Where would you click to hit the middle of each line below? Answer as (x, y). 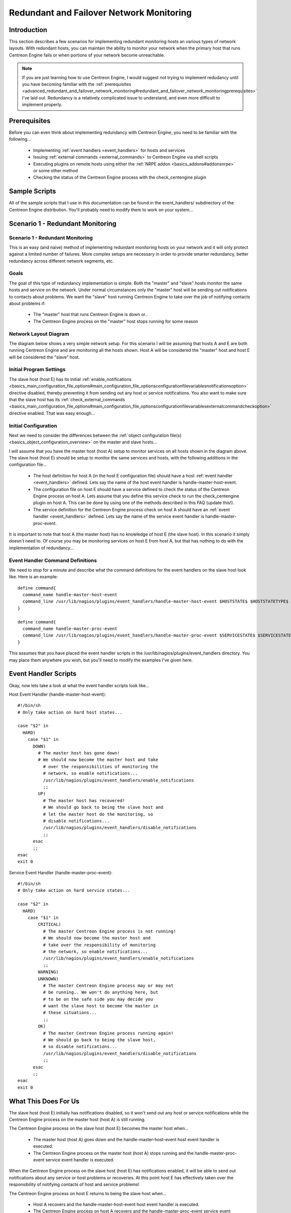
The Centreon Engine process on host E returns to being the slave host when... (88, 1193)
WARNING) (48, 972)
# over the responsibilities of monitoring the (101, 766)
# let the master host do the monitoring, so (98, 814)
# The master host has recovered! (84, 800)
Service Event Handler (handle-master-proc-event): (61, 872)
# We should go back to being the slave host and (103, 807)
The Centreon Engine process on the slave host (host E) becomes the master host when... (99, 1129)
